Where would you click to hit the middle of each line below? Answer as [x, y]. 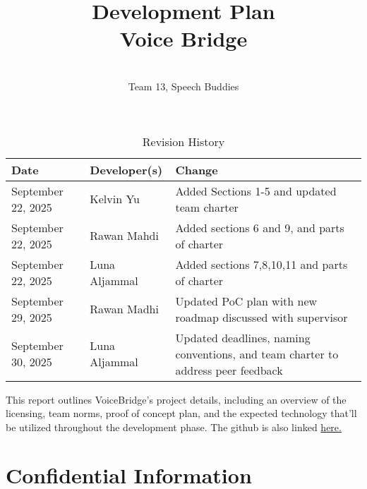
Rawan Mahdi [124, 235]
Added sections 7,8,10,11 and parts [261, 264]
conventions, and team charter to [257, 354]
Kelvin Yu [115, 199]
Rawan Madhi [124, 309]
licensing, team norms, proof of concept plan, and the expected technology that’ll [181, 413]
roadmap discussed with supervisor [261, 317]
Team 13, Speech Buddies [183, 86]
